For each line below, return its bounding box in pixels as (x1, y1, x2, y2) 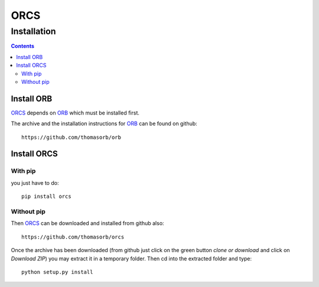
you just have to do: (11, 179, 59, 186)
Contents (11, 43, 35, 50)
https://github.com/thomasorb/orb (21, 133, 121, 141)
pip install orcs (21, 193, 71, 200)
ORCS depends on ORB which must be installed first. (11, 109, 140, 116)
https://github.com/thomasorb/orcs (21, 233, 125, 240)
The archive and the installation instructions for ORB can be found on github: (11, 120, 197, 127)
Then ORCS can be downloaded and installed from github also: (11, 220, 165, 227)
